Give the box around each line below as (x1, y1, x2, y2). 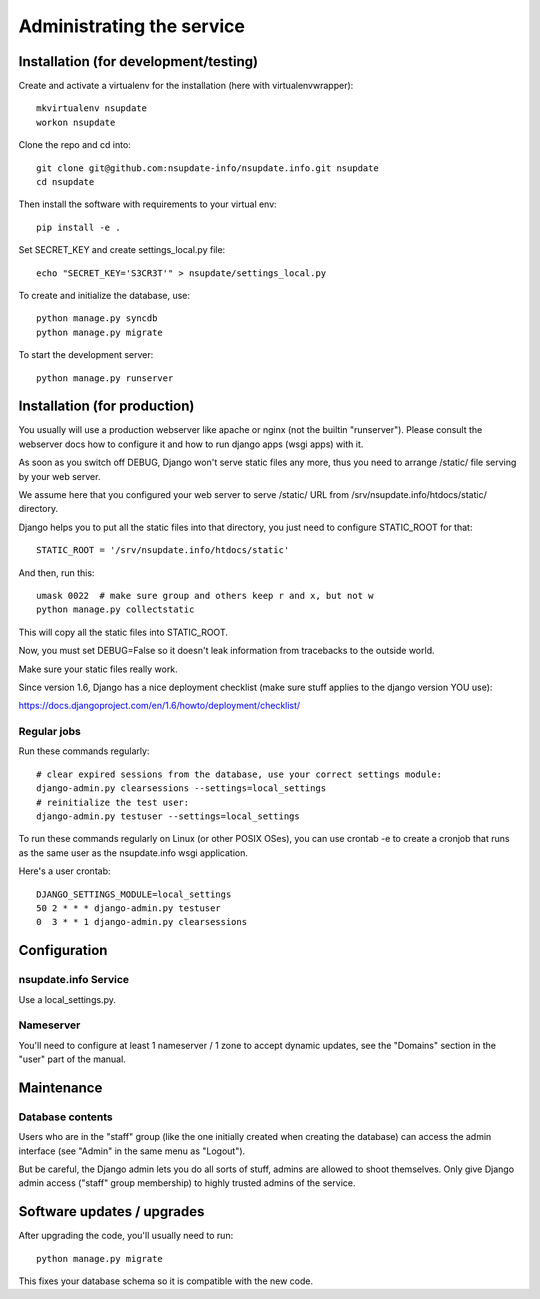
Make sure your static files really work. (18, 663, 179, 675)
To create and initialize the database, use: (18, 289, 190, 301)
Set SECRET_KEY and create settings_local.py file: (18, 244, 226, 256)
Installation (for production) (18, 398, 195, 415)
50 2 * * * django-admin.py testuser (36, 902, 222, 914)
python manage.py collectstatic (36, 604, 195, 615)
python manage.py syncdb (36, 313, 158, 324)
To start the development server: (18, 349, 154, 361)
